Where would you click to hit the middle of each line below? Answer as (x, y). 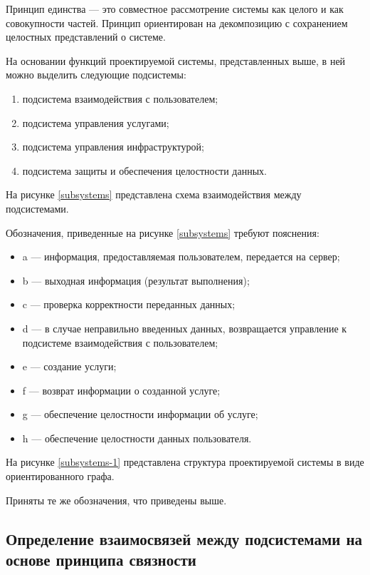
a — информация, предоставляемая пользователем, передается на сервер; (181, 256)
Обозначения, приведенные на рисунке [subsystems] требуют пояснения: (163, 232)
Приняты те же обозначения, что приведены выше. (116, 500)
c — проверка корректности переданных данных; (129, 304)
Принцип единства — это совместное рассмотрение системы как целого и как (175, 9)
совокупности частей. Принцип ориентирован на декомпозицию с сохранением (177, 22)
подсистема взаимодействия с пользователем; (120, 98)
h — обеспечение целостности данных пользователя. (137, 438)
